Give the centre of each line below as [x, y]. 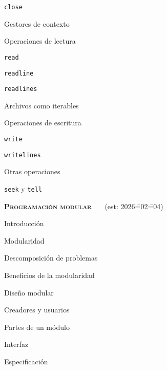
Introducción [24, 223]
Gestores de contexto [37, 23]
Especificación [26, 361]
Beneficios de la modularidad [49, 275]
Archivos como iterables [41, 105]
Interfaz [16, 344]
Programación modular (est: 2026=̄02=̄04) [84, 206]
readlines [21, 89]
